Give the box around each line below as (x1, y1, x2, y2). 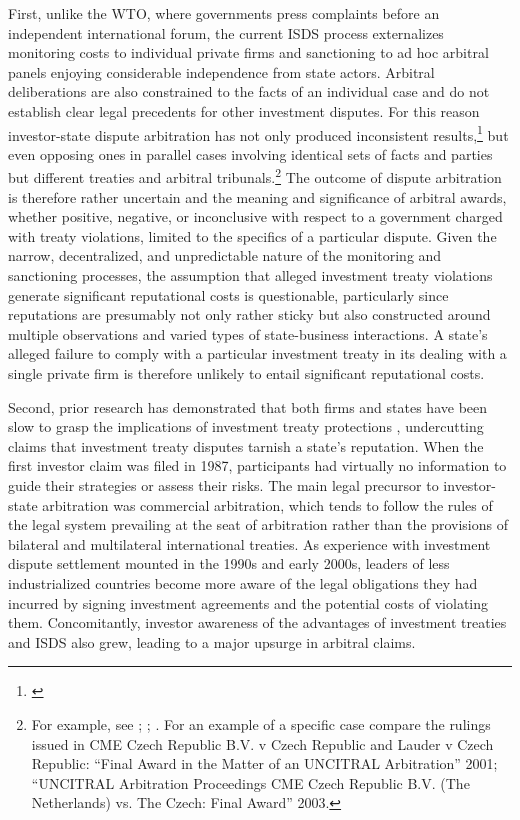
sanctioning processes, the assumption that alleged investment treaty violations (8, 265, 493, 286)
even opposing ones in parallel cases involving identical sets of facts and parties (8, 143, 493, 164)
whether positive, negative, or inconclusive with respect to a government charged (8, 206, 503, 227)
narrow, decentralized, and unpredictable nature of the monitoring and (8, 245, 442, 266)
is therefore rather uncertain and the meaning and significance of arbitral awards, (8, 186, 507, 207)
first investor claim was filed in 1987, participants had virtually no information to (8, 455, 507, 476)
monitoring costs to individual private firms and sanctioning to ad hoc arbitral (8, 42, 489, 63)
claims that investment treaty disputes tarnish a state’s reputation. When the (8, 435, 484, 456)
